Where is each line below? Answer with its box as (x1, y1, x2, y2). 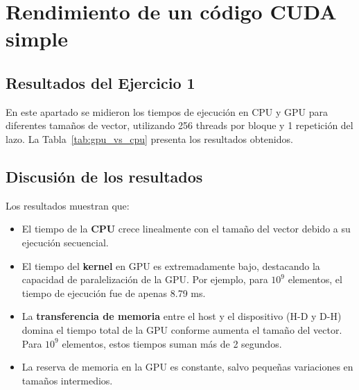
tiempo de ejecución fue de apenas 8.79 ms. (21, 285, 206, 300)
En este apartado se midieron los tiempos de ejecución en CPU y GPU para (6, 104, 329, 119)
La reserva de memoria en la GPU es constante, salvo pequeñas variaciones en (21, 359, 353, 374)
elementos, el (288, 272, 342, 287)
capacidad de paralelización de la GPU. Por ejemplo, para (21, 272, 268, 287)
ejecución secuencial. (21, 235, 109, 249)
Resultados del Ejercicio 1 (6, 71, 195, 93)
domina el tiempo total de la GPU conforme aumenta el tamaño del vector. (21, 322, 342, 337)
